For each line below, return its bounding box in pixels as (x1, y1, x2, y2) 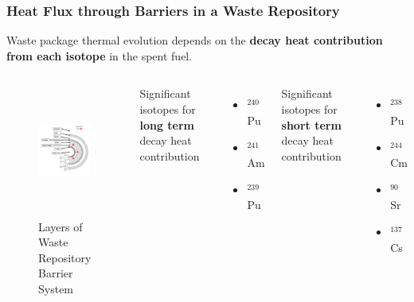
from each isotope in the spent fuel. (6, 47, 193, 64)
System (38, 280, 74, 296)
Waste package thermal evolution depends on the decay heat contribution (6, 32, 383, 48)
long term (139, 116, 194, 133)
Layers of (38, 218, 83, 234)
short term (281, 116, 342, 133)
